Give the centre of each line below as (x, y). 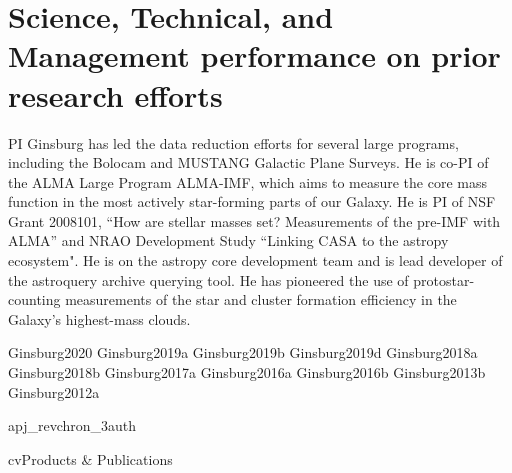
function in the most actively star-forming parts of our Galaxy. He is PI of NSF (252, 201)
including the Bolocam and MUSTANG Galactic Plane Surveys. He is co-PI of (248, 162)
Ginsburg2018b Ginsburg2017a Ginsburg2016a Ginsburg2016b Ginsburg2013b (247, 372)
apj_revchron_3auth (72, 425)
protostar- (444, 279)
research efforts (115, 94)
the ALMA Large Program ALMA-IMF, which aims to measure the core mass (247, 181)
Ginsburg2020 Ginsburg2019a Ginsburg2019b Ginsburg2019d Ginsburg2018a (243, 352)
